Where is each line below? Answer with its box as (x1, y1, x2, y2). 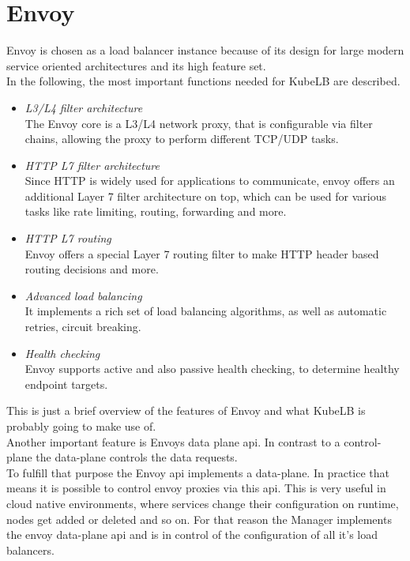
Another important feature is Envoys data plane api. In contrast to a (6, 433, 340, 450)
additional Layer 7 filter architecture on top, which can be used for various (24, 187, 386, 204)
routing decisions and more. (24, 261, 159, 277)
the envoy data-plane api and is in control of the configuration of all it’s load (6, 526, 378, 543)
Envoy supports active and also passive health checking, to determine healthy (24, 360, 400, 377)
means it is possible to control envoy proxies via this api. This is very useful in (6, 480, 386, 496)
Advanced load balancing (24, 287, 142, 303)
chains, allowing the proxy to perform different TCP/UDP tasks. (24, 130, 339, 147)
